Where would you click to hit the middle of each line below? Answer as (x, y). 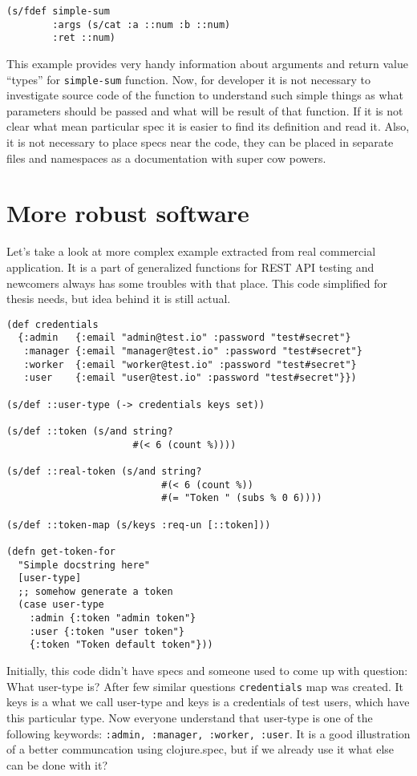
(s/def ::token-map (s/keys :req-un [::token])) (139, 525)
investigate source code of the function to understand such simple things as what (205, 95)
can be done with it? (57, 764)
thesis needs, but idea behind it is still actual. (119, 299)
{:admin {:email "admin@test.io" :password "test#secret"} (184, 338)
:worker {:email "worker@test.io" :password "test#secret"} (190, 364)
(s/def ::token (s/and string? (90, 431)
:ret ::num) (84, 38)
